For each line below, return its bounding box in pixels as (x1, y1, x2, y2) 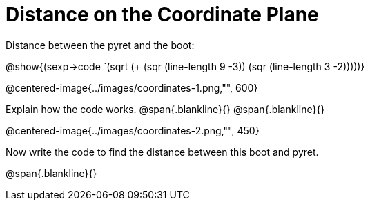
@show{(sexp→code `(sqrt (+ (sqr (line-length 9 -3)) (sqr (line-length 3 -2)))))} (6, 60, 365, 72)
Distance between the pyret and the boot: (6, 39, 195, 51)
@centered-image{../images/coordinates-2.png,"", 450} (6, 124, 260, 136)
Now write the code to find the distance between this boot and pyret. (6, 145, 319, 158)
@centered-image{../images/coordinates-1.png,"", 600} (6, 81, 258, 94)
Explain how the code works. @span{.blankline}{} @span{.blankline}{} (6, 103, 325, 115)
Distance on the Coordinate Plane (6, 3, 319, 26)
